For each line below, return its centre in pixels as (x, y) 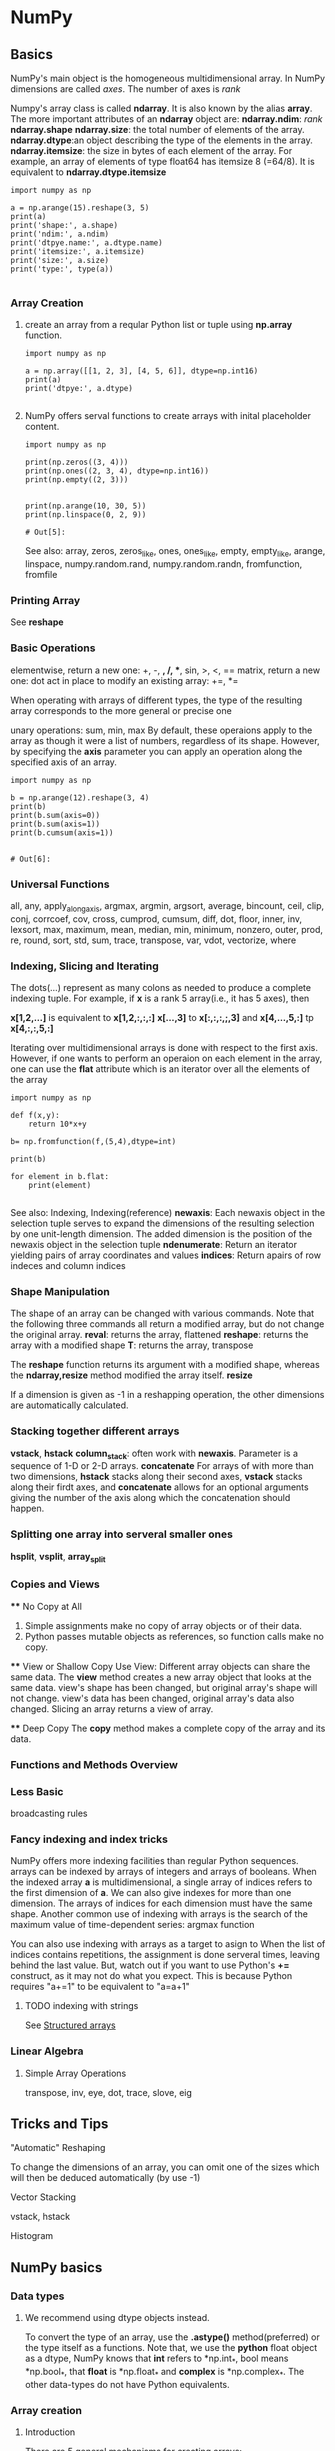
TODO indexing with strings (81, 2006)
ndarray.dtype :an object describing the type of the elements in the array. (161, 140)
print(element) (60, 1186)
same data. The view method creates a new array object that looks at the (161, 1677)
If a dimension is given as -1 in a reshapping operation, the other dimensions (167, 1395)
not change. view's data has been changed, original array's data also (152, 1698)
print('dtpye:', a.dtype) (78, 389)
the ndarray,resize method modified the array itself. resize (131, 1375)
